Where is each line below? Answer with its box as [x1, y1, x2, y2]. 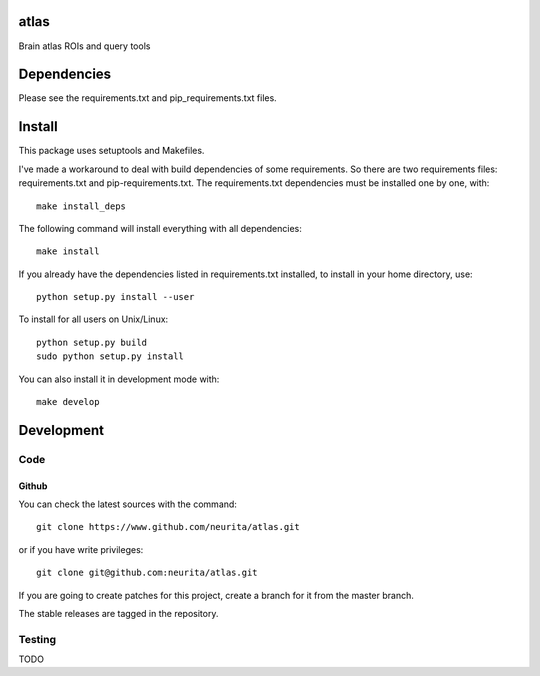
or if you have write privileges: [18, 543, 144, 555]
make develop [36, 396, 100, 408]
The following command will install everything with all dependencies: [18, 222, 302, 234]
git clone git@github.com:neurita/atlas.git [36, 567, 259, 579]
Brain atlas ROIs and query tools [18, 40, 151, 52]
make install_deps [36, 200, 127, 212]
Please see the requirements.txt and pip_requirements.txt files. [18, 92, 277, 104]
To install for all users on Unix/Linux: [18, 313, 169, 325]
